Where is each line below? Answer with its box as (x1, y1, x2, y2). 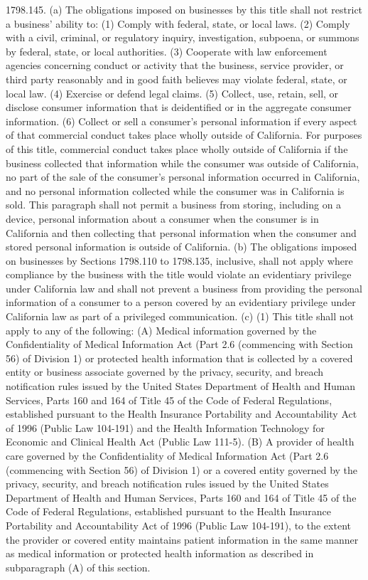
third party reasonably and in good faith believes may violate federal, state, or (6, 71, 347, 86)
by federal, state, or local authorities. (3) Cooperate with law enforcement (6, 43, 328, 58)
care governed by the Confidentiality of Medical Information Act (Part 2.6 (6, 448, 329, 463)
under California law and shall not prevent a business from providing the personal (6, 280, 362, 295)
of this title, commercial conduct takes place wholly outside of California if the (6, 141, 348, 156)
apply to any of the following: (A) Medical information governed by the (6, 322, 317, 337)
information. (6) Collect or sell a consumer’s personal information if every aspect (6, 113, 357, 128)
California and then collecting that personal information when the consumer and (6, 225, 357, 240)
